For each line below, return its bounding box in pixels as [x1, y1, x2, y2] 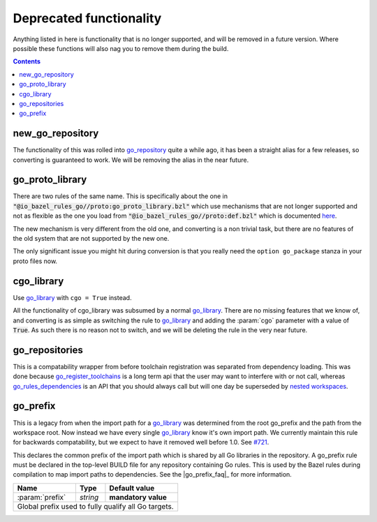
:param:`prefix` [17, 492, 66, 502]
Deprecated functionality [13, 10, 162, 26]
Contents [13, 57, 41, 66]
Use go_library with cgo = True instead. [13, 293, 132, 301]
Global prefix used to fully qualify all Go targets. [17, 501, 174, 511]
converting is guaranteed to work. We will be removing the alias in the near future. [13, 156, 249, 164]
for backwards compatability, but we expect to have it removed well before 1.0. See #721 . [13, 438, 269, 447]
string [79, 492, 99, 502]
